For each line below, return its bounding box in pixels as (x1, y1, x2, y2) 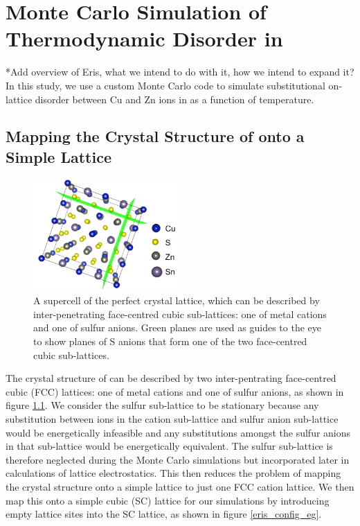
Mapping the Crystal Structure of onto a (6, 125, 305, 147)
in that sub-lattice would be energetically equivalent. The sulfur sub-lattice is (6, 439, 333, 453)
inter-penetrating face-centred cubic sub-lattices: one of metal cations (33, 306, 327, 321)
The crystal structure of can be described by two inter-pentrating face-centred (6, 371, 336, 385)
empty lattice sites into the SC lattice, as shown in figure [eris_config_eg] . (6, 507, 322, 521)
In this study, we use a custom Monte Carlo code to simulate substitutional (6, 78, 325, 92)
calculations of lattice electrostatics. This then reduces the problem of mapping (6, 466, 341, 480)
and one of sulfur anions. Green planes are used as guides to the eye (33, 320, 321, 335)
